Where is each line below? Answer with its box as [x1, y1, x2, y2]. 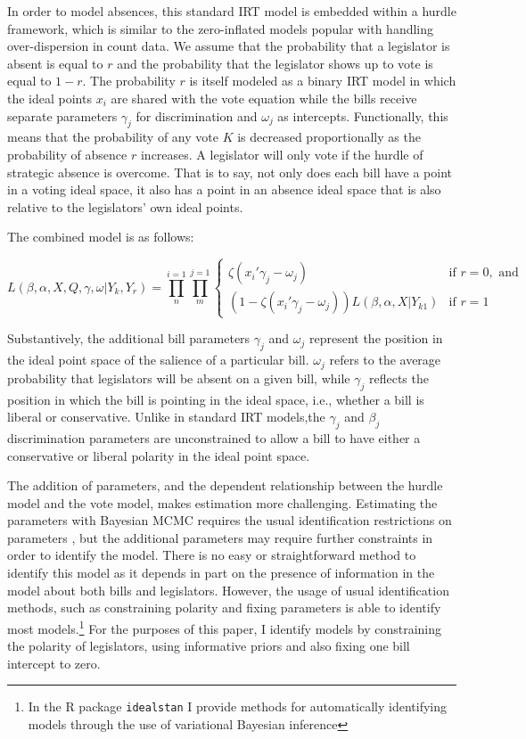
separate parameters [7, 106, 118, 125]
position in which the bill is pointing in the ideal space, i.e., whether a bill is [7, 390, 424, 408]
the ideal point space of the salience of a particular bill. [7, 350, 309, 369]
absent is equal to [7, 53, 103, 72]
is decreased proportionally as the [237, 127, 421, 146]
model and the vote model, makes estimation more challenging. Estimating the [7, 493, 438, 512]
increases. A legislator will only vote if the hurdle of [140, 144, 423, 163]
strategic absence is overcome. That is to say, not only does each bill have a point [7, 162, 453, 181]
